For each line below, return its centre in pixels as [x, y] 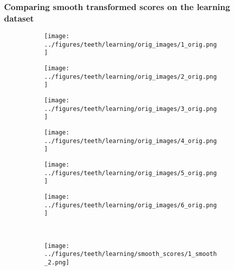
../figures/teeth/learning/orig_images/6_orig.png [131, 205]
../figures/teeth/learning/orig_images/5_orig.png [131, 173]
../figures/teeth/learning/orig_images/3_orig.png [131, 109]
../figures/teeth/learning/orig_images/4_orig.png [131, 141]
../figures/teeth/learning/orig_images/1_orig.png [131, 44]
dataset [19, 18]
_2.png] [57, 262]
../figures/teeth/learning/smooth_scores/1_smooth [131, 254]
